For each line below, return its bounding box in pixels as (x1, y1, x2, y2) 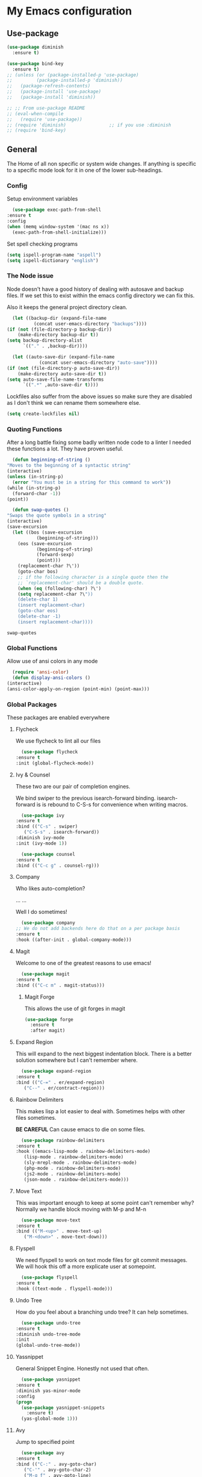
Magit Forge (24, 993, 55, 1001)
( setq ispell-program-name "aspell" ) (7, 252, 102, 258)
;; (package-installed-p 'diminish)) (7, 77, 123, 84)
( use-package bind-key (7, 60, 64, 67)
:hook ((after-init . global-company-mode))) (15, 937, 132, 943)
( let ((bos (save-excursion (12, 529, 83, 536)
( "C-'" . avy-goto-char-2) (23, 1467, 92, 1473)
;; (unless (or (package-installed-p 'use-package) (7, 72, 139, 78)
